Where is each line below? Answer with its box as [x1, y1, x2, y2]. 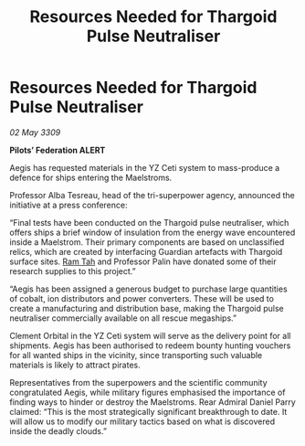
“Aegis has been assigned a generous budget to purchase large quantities [9, 283, 288, 294]
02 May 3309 [9, 126, 61, 138]
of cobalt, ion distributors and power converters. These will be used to [9, 292, 274, 303]
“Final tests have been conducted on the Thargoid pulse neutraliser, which [9, 217, 289, 228]
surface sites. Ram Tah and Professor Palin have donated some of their [9, 256, 277, 267]
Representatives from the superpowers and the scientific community [9, 377, 268, 388]
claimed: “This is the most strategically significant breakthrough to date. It [9, 406, 288, 417]
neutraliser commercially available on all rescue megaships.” [9, 313, 237, 324]
